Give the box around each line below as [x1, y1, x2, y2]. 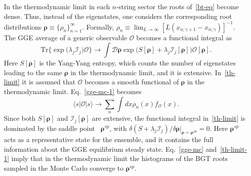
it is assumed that [22, 77, 76, 87]
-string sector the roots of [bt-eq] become [116, 1, 239, 11]
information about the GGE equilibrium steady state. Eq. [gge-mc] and [4, 144, 217, 154]
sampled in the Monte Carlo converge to [4, 163, 124, 173]
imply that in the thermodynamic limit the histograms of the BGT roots [11, 153, 228, 163]
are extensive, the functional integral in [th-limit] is [92, 113, 246, 123]
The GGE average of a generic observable [4, 32, 127, 42]
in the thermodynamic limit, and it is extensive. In [70, 67, 221, 77]
